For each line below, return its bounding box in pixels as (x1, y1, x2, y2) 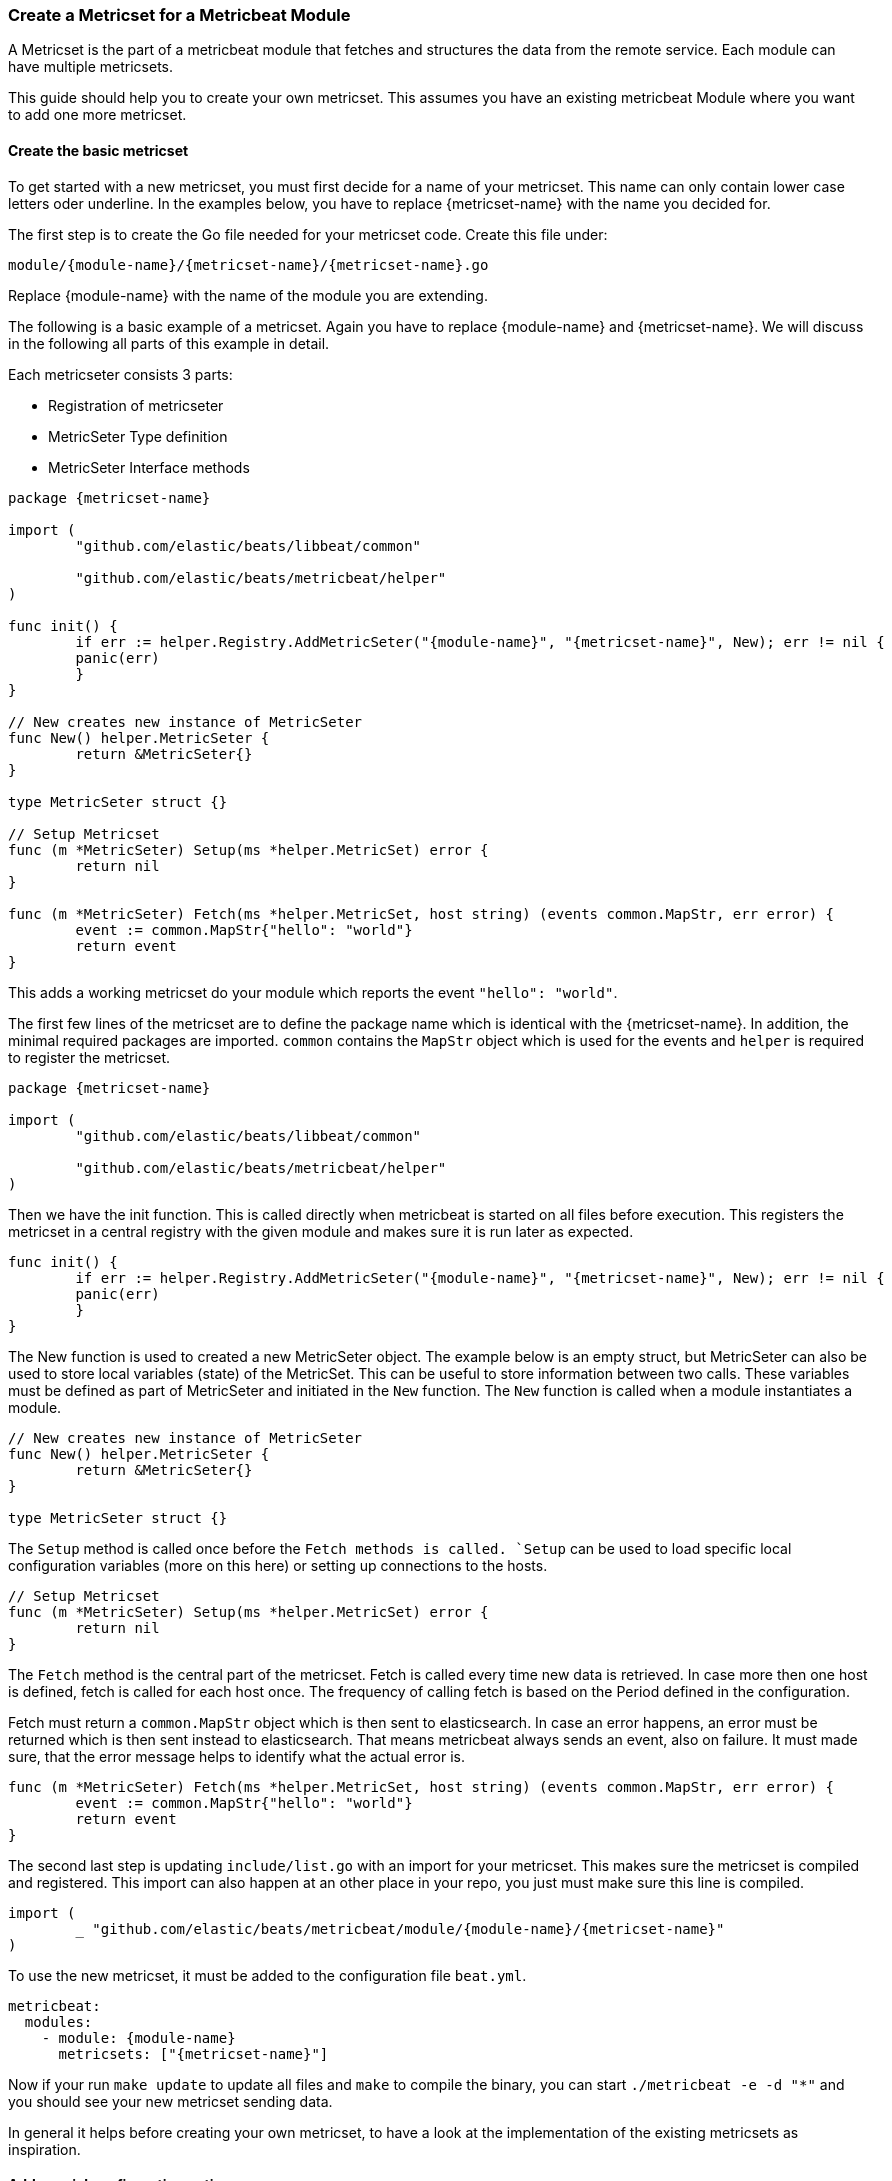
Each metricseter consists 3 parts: (8, 365, 233, 383)
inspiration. (8, 2140, 81, 2158)
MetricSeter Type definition (48, 427, 228, 445)
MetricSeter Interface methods (48, 458, 250, 476)
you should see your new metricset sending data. (8, 2092, 333, 2110)
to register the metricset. (8, 1048, 171, 1066)
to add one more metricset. (8, 106, 187, 124)
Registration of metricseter (48, 396, 224, 414)
